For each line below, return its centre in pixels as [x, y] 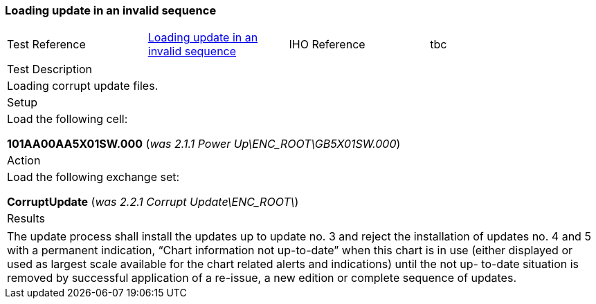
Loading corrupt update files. [83, 86]
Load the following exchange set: [93, 177]
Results [26, 219]
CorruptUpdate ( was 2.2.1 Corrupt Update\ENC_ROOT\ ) [153, 202]
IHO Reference [327, 45]
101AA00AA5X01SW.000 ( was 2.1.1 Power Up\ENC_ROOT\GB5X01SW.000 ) [204, 144]
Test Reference [46, 45]
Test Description [50, 69]
